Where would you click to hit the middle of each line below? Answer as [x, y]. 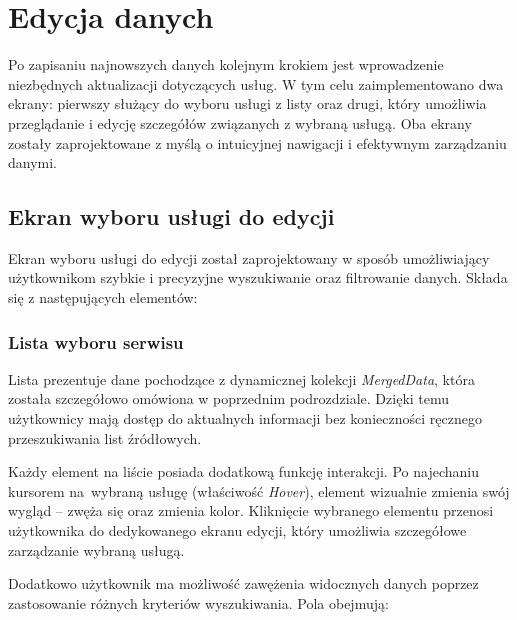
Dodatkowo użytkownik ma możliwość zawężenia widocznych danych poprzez [243, 583]
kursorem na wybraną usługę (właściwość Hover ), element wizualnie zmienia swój [259, 490]
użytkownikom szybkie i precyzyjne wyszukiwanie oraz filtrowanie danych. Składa [258, 277]
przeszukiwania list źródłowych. [105, 437]
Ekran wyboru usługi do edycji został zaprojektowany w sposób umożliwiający [249, 257]
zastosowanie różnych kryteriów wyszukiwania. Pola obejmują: [198, 602]
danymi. [33, 162]
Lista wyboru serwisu [96, 341]
